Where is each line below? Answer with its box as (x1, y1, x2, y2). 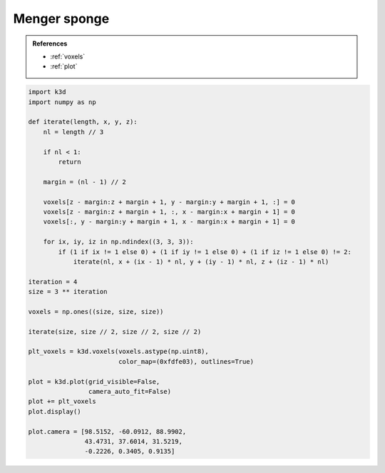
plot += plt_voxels (28, 397, 96, 406)
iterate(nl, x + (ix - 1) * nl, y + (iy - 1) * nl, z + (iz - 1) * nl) (73, 258, 329, 265)
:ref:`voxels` (50, 52, 86, 61)
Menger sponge (13, 11, 110, 26)
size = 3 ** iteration (28, 288, 108, 296)
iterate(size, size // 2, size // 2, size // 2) (28, 327, 202, 335)
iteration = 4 (28, 278, 78, 285)
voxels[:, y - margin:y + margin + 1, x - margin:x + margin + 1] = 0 (43, 218, 296, 226)
